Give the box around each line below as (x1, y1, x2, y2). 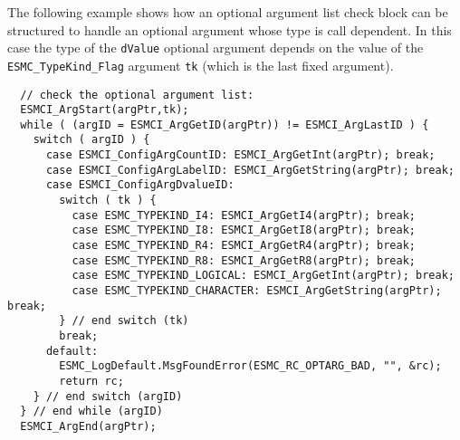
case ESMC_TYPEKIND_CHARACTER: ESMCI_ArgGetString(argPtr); (72, 284, 442, 298)
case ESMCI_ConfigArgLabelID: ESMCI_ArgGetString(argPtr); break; (45, 163, 455, 177)
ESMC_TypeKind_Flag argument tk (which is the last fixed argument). (7, 55, 394, 74)
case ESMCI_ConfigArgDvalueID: (45, 178, 235, 192)
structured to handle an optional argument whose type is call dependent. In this (7, 20, 452, 39)
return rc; (59, 374, 124, 387)
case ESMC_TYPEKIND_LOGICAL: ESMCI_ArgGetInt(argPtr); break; (72, 269, 455, 282)
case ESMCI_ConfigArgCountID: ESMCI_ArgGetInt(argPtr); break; (45, 148, 436, 162)
